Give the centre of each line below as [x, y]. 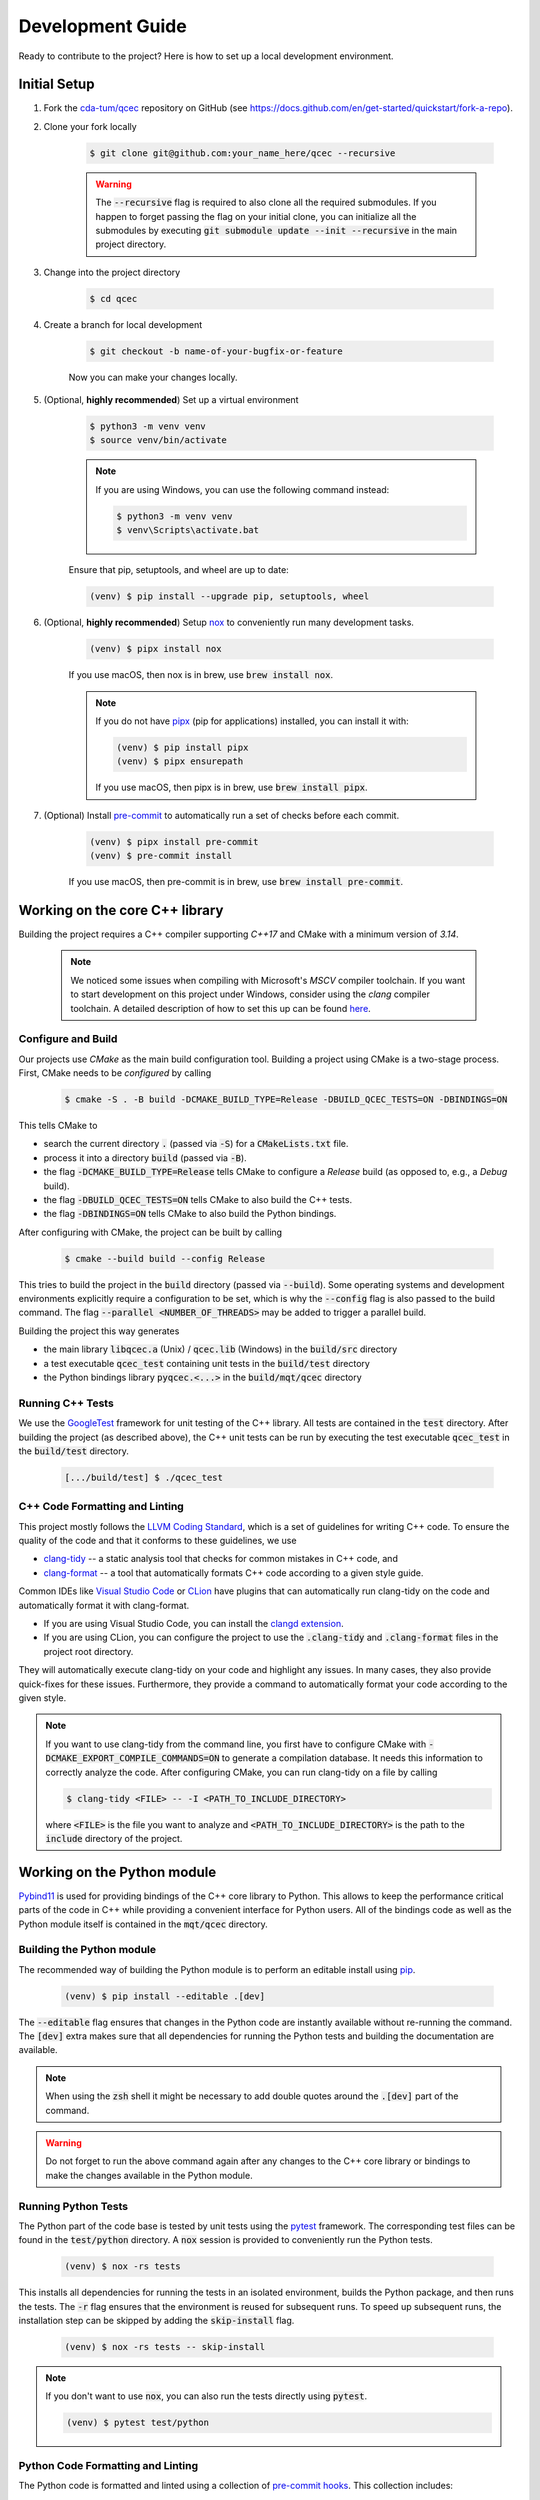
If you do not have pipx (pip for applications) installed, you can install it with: [252, 721]
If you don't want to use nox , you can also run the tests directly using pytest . [206, 2396]
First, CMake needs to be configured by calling [115, 1073]
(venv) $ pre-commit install [161, 856]
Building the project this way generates [99, 1331]
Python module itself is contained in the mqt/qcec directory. [143, 1924]
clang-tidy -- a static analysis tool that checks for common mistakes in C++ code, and [221, 1559]
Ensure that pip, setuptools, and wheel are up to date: [178, 570]
